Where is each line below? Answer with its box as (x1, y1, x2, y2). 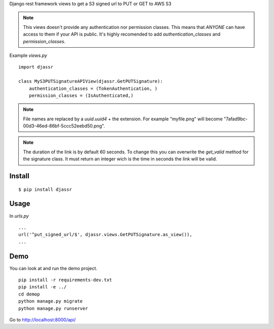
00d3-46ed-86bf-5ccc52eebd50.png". (23, 123, 105, 129)
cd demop (18, 291, 40, 297)
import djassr (18, 64, 53, 70)
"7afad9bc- (223, 116, 248, 122)
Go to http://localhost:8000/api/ (9, 316, 76, 322)
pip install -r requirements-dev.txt (18, 277, 113, 283)
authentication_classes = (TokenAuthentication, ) (28, 85, 158, 91)
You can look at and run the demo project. (9, 265, 97, 271)
